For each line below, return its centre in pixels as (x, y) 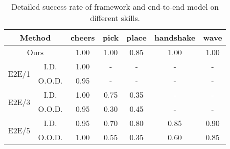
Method (35, 37)
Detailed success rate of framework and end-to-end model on (115, 7)
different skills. (115, 18)
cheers (83, 37)
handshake (175, 37)
